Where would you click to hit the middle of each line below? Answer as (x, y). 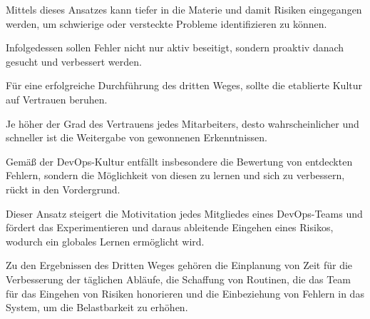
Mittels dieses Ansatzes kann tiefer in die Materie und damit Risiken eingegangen (184, 9)
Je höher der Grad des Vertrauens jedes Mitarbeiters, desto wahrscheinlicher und (183, 123)
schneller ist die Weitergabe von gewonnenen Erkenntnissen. (137, 137)
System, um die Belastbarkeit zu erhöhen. (97, 307)
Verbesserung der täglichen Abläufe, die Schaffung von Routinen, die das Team (178, 279)
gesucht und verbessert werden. (74, 61)
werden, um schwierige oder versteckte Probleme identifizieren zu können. (166, 23)
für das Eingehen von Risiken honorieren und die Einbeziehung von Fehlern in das (185, 293)
